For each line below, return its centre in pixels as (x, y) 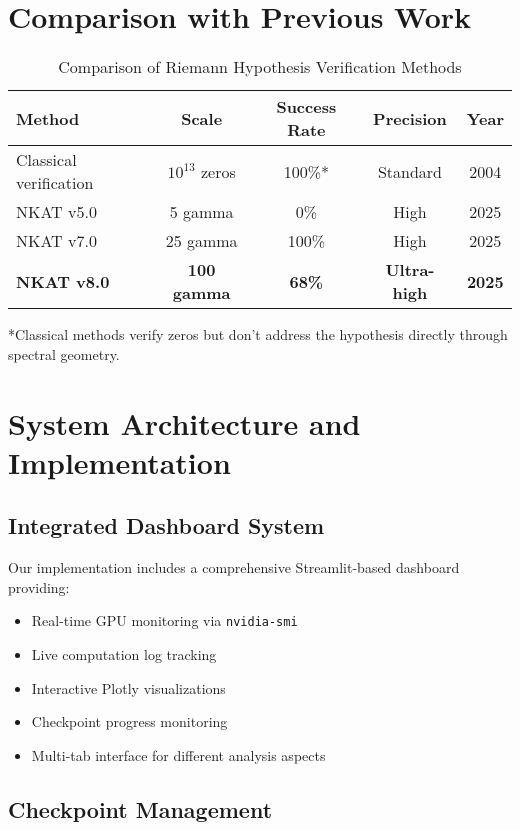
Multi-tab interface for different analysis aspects (178, 754)
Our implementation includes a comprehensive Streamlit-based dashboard (234, 567)
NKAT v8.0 (63, 281)
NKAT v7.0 (56, 241)
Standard (409, 171)
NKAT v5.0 (56, 212)
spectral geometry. (64, 353)
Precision (410, 118)
